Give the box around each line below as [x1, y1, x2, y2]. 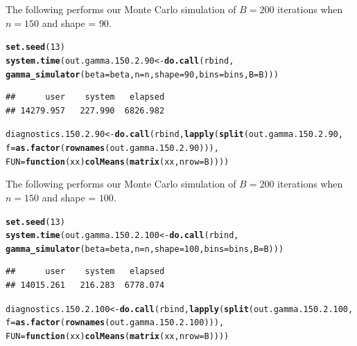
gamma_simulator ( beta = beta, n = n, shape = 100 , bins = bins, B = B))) [6, 244, 284, 254]
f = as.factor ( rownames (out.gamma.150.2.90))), [6, 143, 219, 153]
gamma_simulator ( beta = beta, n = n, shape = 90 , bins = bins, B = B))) [6, 69, 279, 80]
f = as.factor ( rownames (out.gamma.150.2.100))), [6, 318, 225, 328]
